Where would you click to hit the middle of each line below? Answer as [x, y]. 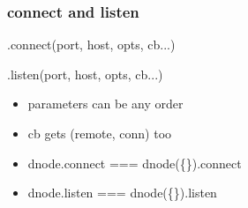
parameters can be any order [105, 104]
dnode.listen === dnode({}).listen [122, 193]
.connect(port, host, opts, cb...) [91, 45]
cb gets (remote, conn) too [100, 133]
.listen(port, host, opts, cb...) [85, 74]
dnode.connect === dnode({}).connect [135, 163]
